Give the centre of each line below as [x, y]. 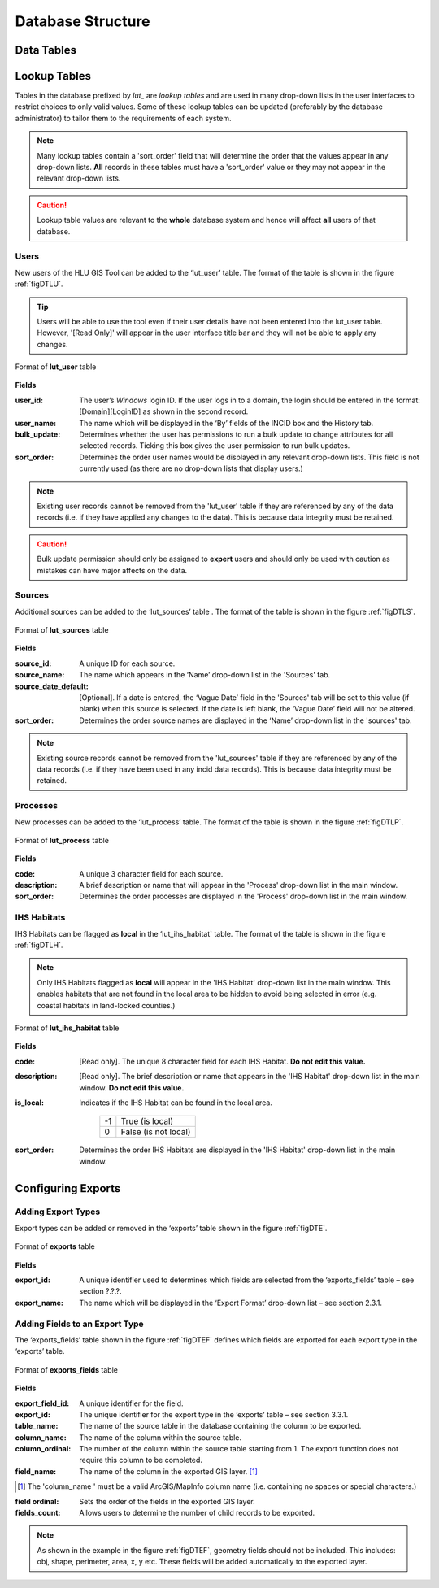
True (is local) [147, 1121]
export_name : [39, 1303]
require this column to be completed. [141, 1460]
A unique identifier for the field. [131, 1403]
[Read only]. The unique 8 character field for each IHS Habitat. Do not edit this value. [222, 1061]
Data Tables [46, 50]
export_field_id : [42, 1403]
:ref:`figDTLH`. [39, 945]
